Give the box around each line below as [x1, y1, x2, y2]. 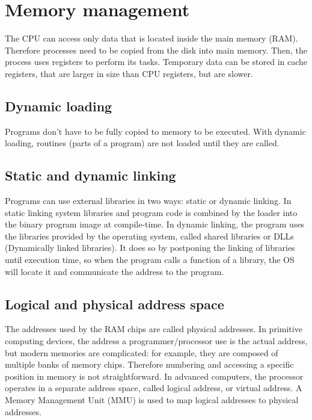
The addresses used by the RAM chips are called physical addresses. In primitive [5, 323, 302, 335]
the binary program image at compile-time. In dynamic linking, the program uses [5, 218, 305, 230]
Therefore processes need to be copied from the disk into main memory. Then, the [5, 43, 307, 56]
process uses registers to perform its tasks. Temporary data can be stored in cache [5, 55, 308, 68]
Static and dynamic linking [5, 166, 176, 185]
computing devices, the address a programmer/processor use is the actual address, [5, 335, 308, 347]
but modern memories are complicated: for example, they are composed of [5, 346, 278, 359]
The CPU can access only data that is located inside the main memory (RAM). [5, 32, 298, 45]
